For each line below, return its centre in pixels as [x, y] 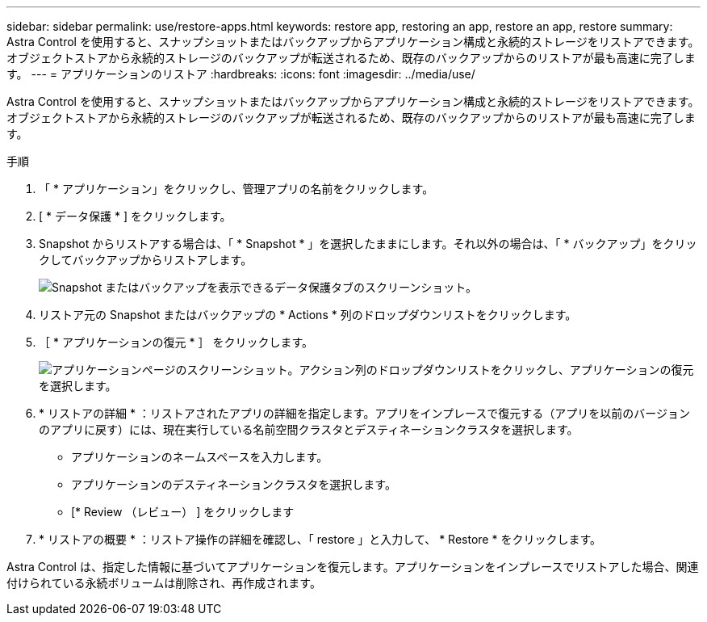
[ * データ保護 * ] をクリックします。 [135, 216]
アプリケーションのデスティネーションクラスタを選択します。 [234, 484]
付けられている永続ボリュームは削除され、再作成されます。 [164, 583]
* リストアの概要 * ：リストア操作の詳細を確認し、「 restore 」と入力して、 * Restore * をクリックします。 [320, 539]
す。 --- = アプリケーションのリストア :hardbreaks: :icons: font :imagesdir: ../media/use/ [241, 74]
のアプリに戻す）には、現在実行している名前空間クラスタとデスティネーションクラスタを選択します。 [309, 429]
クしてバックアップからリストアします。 [146, 260]
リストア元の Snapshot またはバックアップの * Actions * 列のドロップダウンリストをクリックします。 [308, 315]
